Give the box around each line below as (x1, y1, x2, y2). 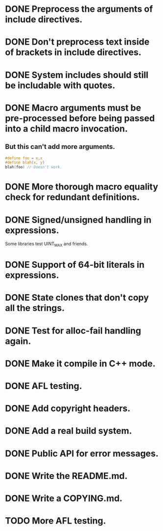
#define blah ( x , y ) (5, 160, 45, 165)
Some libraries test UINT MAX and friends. (5, 241, 88, 248)
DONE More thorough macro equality (5, 181, 158, 193)
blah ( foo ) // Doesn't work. (5, 165, 63, 170)
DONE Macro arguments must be (5, 102, 141, 113)
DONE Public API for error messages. (5, 448, 159, 459)
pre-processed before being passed (5, 112, 155, 124)
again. (5, 335, 31, 347)
